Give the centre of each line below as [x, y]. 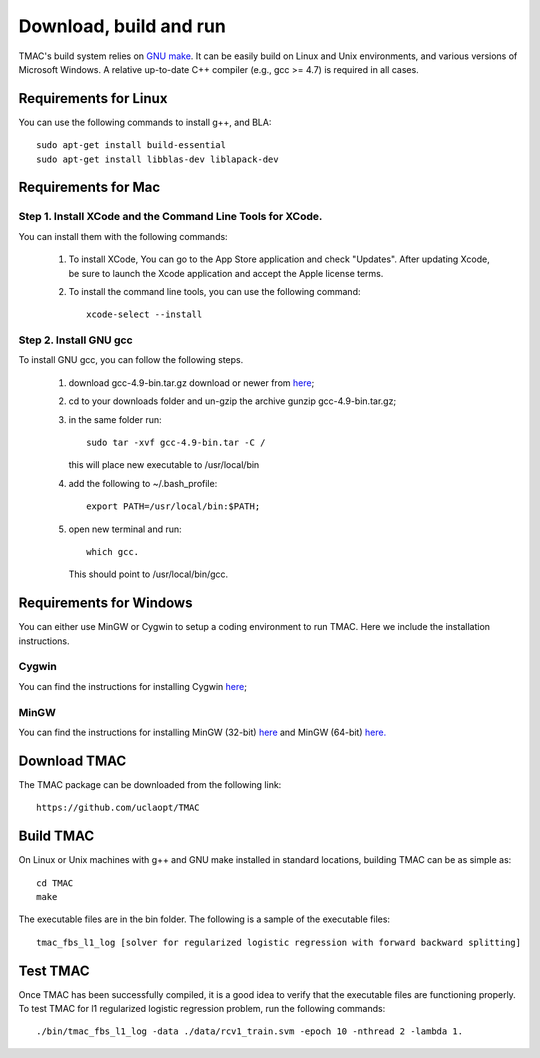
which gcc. [113, 551]
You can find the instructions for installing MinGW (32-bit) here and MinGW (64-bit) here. [202, 732]
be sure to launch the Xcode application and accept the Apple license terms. [226, 273]
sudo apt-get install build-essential [131, 145]
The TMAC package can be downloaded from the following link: [150, 784]
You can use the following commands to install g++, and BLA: [145, 122]
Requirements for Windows [105, 603]
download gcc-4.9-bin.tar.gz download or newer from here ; [191, 382]
